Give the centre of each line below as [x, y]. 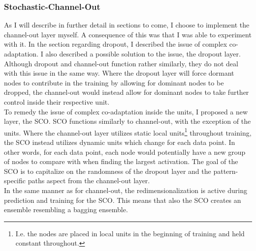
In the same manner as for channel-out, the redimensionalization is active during [126, 190]
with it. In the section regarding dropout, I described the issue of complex [116, 44]
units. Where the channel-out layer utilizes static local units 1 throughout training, [128, 132]
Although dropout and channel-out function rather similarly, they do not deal [121, 63]
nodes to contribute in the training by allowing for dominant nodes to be [114, 82]
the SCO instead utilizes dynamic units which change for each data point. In [120, 142]
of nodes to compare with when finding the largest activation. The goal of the [121, 161]
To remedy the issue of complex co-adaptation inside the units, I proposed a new [126, 111]
